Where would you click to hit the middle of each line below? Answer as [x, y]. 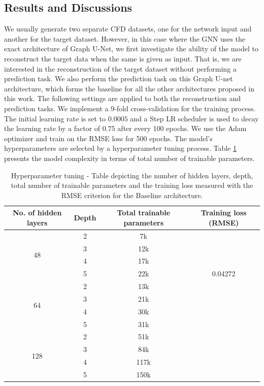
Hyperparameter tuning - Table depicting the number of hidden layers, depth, [132, 175]
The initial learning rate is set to [55, 118]
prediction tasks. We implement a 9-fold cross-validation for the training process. [130, 108]
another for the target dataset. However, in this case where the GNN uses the [125, 38]
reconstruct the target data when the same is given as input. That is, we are [123, 58]
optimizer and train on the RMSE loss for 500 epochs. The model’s [108, 138]
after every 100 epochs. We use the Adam [182, 128]
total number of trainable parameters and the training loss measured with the [132, 185]
